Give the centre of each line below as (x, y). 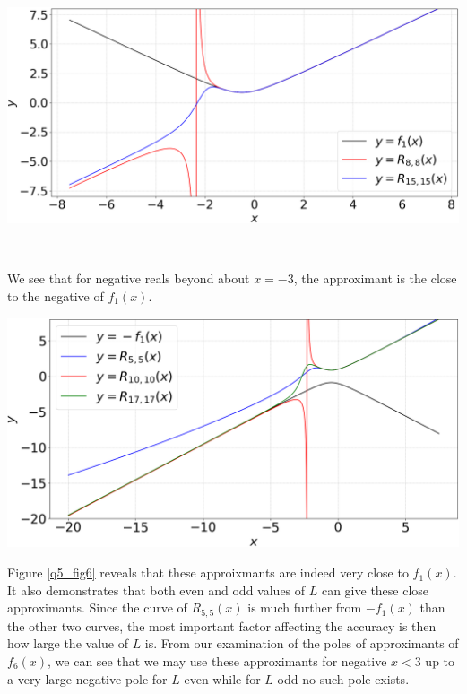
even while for (222, 678)
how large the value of (68, 643)
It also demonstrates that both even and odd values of (156, 590)
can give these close (375, 590)
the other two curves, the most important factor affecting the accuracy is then (222, 625)
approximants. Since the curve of (97, 607)
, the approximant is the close (375, 278)
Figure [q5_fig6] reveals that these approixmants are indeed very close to (208, 573)
